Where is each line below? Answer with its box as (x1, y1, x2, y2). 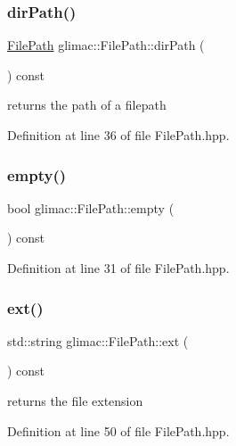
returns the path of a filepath (7, 95, 167, 114)
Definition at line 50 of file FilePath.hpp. (7, 421, 230, 440)
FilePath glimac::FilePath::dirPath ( (7, 36, 205, 54)
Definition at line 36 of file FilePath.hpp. (7, 126, 230, 144)
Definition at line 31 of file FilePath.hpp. (7, 259, 230, 277)
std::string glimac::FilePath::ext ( (7, 331, 189, 350)
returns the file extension (7, 392, 143, 409)
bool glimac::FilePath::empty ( (7, 198, 175, 217)
